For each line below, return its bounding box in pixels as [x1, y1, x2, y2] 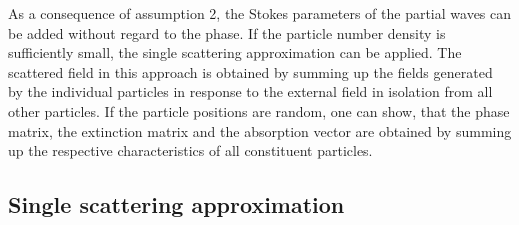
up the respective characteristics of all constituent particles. [8, 140, 373, 161]
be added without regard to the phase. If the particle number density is [8, 22, 446, 43]
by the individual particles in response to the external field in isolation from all [8, 81, 493, 102]
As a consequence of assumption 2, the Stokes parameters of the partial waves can [8, 3, 512, 23]
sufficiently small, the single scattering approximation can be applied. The [8, 42, 462, 63]
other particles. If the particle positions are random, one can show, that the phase [8, 100, 510, 121]
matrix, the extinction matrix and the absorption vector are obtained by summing [8, 120, 512, 141]
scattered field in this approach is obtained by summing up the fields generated [8, 61, 493, 82]
